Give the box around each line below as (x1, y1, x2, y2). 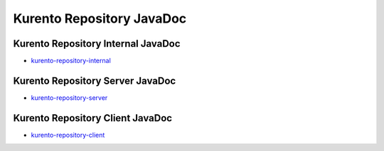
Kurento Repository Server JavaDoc (13, 74, 176, 86)
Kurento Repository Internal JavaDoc (13, 38, 181, 50)
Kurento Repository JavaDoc (13, 11, 187, 26)
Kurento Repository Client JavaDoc (13, 112, 173, 124)
